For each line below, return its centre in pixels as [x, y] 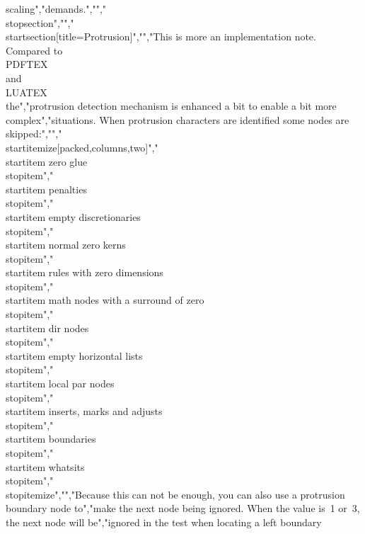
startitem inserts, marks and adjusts [84, 411]
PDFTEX [27, 64]
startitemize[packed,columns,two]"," [82, 147]
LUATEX [27, 92]
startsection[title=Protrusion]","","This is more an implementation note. [161, 36]
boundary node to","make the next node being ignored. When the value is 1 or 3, [183, 508]
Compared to [34, 50]
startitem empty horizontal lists [74, 355]
